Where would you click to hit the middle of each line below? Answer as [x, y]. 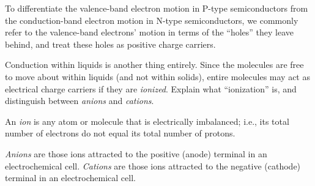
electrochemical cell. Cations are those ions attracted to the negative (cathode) [153, 166]
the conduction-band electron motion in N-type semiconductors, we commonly [152, 20]
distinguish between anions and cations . [80, 101]
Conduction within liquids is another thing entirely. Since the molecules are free [154, 65]
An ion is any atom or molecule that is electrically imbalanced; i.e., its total [147, 121]
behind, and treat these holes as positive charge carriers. [110, 44]
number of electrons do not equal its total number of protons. [120, 133]
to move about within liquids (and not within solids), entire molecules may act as [157, 76]
